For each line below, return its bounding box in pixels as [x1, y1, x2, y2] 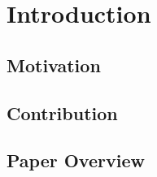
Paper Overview [7, 148, 145, 173]
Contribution [7, 100, 118, 125]
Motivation [7, 52, 101, 77]
